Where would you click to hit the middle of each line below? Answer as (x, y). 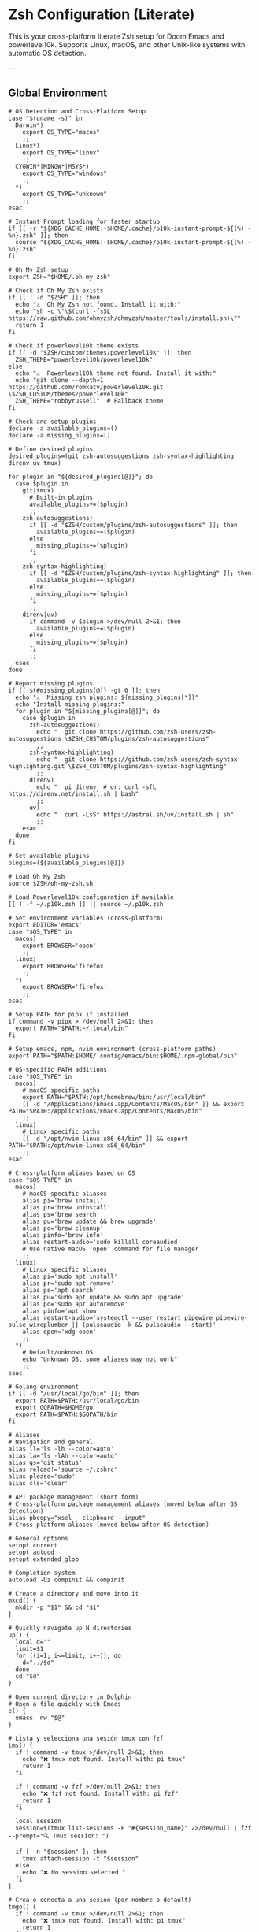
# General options (38, 1538)
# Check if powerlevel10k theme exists (74, 346)
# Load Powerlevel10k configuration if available (91, 897)
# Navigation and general (50, 1442)
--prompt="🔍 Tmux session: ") (59, 1836)
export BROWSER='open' (59, 946)
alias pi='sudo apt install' (70, 1276)
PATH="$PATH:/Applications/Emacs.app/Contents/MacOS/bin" (105, 1111)
